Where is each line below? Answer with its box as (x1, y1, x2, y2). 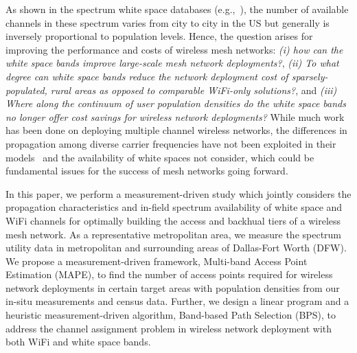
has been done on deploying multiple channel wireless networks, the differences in (5, 123, 347, 137)
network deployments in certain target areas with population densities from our (5, 280, 340, 295)
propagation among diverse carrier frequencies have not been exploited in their (5, 136, 336, 150)
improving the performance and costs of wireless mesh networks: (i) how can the (5, 42, 343, 56)
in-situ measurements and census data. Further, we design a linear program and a (5, 294, 349, 308)
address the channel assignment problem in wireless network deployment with (5, 321, 332, 335)
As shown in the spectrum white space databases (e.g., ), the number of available (5, 2, 349, 16)
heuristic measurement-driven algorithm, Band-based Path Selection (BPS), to (5, 308, 336, 322)
